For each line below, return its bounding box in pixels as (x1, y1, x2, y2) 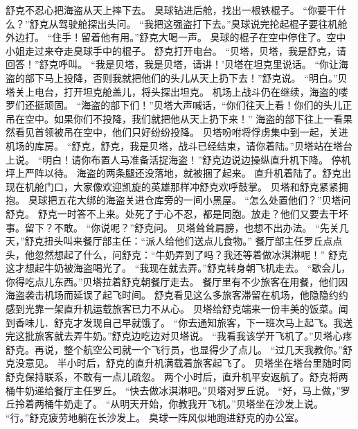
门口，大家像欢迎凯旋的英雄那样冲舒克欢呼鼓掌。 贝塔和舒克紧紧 (44, 179, 339, 193)
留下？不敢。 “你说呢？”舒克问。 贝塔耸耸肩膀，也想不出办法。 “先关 (24, 220, 339, 234)
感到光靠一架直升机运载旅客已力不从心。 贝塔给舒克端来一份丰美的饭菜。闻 (6, 301, 348, 316)
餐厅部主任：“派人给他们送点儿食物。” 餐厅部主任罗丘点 (82, 234, 333, 248)
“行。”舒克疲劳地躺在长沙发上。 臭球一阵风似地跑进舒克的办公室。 (6, 410, 304, 424)
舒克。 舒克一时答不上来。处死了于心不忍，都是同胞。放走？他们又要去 (6, 206, 329, 220)
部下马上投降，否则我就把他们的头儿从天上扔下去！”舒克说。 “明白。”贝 (24, 70, 348, 85)
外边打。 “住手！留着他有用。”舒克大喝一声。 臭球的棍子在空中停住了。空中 (6, 30, 346, 44)
